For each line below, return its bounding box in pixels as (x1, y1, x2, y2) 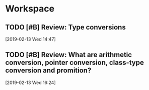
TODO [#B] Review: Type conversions (5, 23, 126, 31)
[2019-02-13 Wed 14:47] (5, 36, 56, 42)
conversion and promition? (5, 66, 92, 75)
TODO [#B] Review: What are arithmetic (5, 50, 132, 59)
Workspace (5, 3, 54, 14)
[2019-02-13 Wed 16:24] (5, 79, 56, 85)
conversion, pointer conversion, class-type (5, 58, 144, 67)
